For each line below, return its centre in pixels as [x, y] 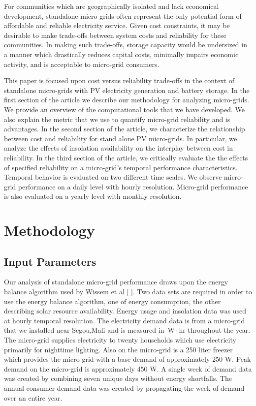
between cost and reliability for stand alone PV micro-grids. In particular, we [121, 138]
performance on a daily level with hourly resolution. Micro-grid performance [133, 186]
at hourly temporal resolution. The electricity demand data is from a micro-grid [125, 320]
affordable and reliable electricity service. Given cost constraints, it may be [117, 25]
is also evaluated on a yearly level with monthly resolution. [93, 196]
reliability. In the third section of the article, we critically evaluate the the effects [126, 157]
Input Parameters [50, 261]
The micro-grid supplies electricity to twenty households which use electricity [120, 340]
